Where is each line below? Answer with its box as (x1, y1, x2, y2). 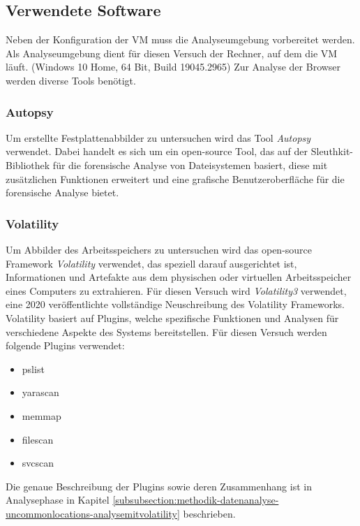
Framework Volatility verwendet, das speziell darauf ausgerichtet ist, (6, 256, 297, 270)
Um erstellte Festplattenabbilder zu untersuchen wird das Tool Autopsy (6, 130, 311, 145)
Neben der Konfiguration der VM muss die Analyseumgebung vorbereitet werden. (6, 32, 355, 47)
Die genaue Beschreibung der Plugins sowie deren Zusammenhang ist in (6, 478, 312, 493)
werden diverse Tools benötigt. (6, 73, 136, 87)
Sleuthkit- (310, 144, 354, 159)
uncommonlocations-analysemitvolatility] (6, 506, 180, 520)
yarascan (22, 385, 59, 400)
